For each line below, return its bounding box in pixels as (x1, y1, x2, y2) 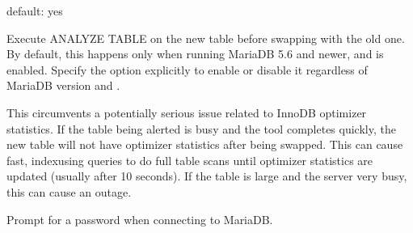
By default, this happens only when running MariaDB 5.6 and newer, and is (6, 45, 384, 62)
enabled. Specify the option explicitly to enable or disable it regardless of (6, 61, 368, 78)
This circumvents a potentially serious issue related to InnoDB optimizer (6, 104, 367, 121)
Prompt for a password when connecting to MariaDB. (6, 210, 273, 227)
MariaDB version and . (6, 77, 120, 94)
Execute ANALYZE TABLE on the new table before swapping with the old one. (6, 29, 405, 46)
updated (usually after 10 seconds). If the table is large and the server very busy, (6, 167, 407, 184)
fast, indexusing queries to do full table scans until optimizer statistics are (6, 151, 373, 168)
